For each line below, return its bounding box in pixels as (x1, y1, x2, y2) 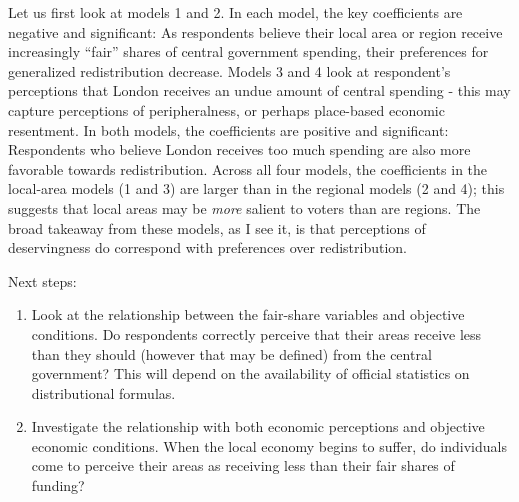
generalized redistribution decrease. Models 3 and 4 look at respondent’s (8, 60, 451, 81)
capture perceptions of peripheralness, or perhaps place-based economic (8, 99, 445, 120)
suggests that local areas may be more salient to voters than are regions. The (8, 197, 481, 218)
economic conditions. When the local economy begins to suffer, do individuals (31, 435, 507, 456)
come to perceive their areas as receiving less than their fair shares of (31, 455, 455, 476)
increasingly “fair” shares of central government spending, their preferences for (8, 41, 489, 62)
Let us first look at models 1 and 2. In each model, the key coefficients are (8, 2, 463, 22)
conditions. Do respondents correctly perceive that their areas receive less (31, 323, 482, 344)
